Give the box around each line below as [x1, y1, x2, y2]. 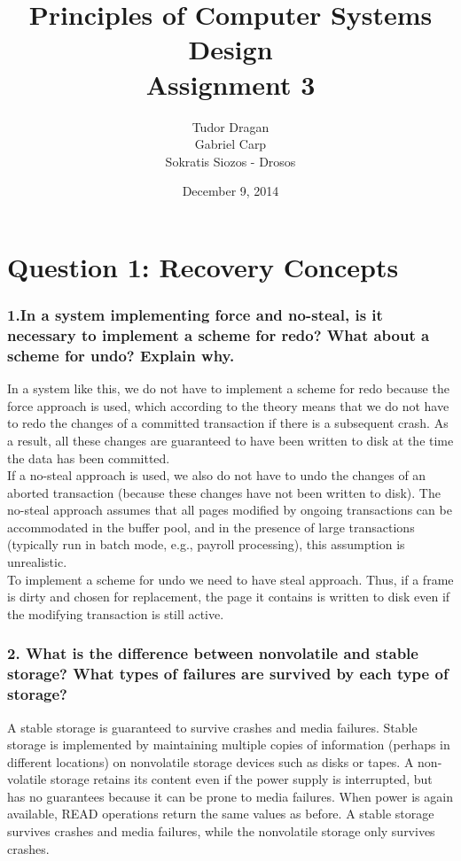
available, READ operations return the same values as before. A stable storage [7, 804, 434, 823]
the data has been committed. [7, 448, 170, 467]
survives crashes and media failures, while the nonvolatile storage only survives [7, 822, 435, 841]
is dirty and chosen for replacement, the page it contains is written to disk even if [7, 587, 450, 606]
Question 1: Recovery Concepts [7, 248, 399, 284]
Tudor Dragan [191, 117, 270, 136]
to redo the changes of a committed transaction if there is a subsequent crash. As [7, 414, 449, 432]
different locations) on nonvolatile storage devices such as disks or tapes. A [7, 752, 414, 771]
